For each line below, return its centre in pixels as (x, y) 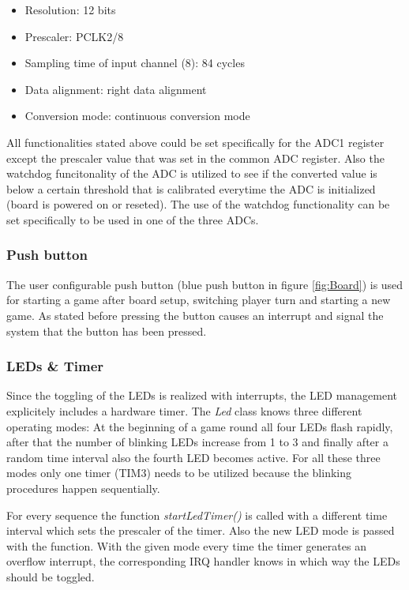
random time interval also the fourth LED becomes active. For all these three (193, 457)
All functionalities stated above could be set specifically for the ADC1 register (195, 142)
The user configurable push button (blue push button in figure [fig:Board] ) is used (205, 284)
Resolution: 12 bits (70, 9)
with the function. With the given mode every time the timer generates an (186, 545)
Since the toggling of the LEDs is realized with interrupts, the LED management (202, 395)
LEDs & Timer (55, 366)
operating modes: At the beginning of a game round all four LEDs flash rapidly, (200, 426)
